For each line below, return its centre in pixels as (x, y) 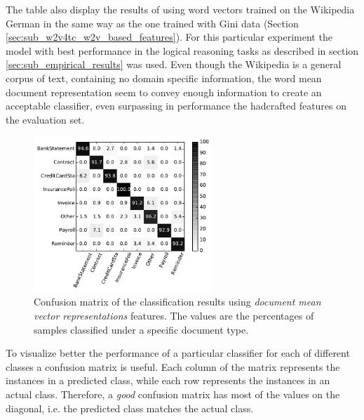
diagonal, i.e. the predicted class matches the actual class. (130, 408)
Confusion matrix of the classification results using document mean (177, 302)
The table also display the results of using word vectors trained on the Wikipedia (180, 9)
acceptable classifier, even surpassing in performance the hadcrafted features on (176, 106)
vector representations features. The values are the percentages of (174, 316)
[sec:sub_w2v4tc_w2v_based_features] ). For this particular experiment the (169, 37)
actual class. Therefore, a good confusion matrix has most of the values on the (173, 394)
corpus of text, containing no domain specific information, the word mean (164, 78)
